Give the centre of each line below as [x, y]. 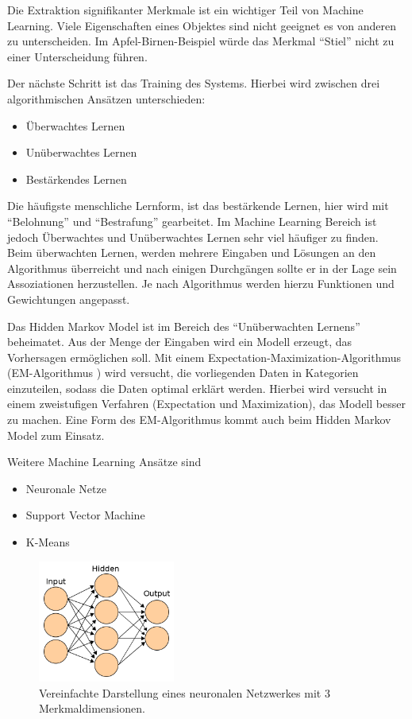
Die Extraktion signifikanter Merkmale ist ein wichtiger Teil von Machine [185, 10]
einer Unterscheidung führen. [77, 56]
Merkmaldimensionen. [92, 708]
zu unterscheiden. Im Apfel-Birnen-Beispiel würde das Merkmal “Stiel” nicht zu [201, 41]
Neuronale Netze [66, 488]
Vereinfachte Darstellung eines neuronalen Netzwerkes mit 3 [185, 692]
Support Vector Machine [85, 515]
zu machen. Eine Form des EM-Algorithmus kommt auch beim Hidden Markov [199, 420]
